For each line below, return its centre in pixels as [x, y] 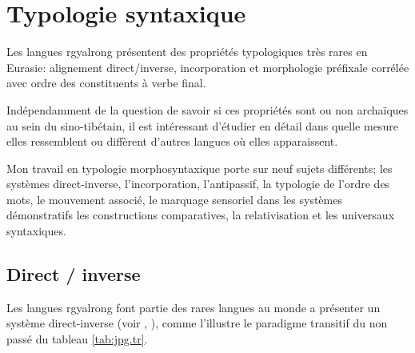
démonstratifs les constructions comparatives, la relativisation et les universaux [201, 215]
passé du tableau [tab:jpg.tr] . [77, 339]
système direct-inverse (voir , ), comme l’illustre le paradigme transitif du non [197, 323]
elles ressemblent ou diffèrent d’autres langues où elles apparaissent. [172, 141]
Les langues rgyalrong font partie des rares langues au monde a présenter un [194, 307]
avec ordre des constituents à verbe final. [106, 83]
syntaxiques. [36, 231]
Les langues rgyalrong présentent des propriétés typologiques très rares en [187, 52]
